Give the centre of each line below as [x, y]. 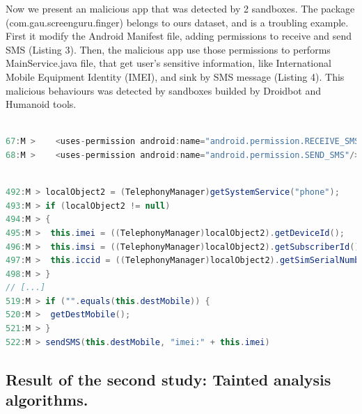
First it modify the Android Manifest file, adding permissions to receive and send [179, 36]
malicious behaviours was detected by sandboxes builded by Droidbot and [163, 90]
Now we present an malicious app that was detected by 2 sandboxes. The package [180, 8]
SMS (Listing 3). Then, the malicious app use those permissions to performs [168, 49]
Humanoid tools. [41, 104]
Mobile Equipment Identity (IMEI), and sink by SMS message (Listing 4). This [175, 76]
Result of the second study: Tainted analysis [168, 379]
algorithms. [47, 400]
